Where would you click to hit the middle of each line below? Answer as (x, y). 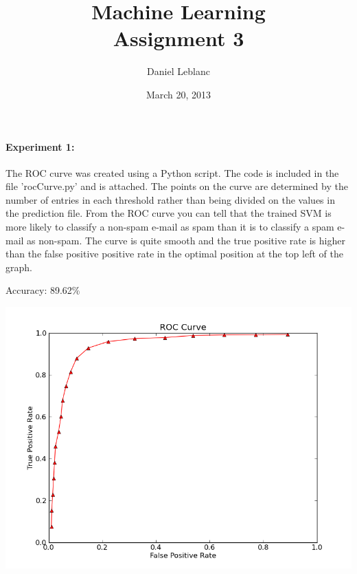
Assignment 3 (178, 38)
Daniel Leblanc (178, 71)
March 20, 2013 (178, 94)
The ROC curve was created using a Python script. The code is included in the (172, 172)
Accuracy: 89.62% (43, 290)
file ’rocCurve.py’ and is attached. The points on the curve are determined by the (177, 186)
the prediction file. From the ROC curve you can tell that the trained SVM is (169, 213)
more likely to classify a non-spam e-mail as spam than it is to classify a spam (170, 227)
